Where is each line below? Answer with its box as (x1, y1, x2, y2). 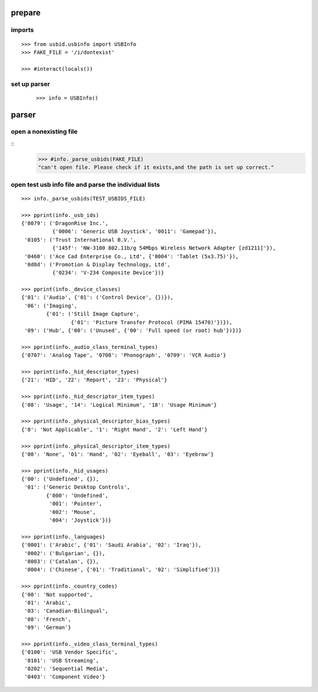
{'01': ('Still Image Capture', (46, 311, 140, 318)
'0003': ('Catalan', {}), (24, 558, 100, 565)
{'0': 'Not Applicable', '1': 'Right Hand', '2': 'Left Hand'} (21, 426, 208, 433)
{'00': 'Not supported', (21, 591, 93, 598)
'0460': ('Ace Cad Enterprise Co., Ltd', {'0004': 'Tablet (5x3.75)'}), (24, 253, 239, 259)
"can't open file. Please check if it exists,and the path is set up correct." (38, 164, 274, 171)
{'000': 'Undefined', (46, 492, 109, 499)
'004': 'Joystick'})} (49, 517, 112, 524)
